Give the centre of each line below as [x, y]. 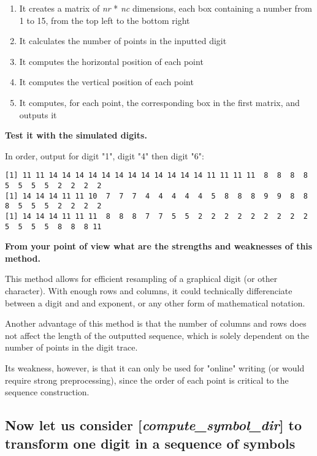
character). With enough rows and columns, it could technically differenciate [149, 291]
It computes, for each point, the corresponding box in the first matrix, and [159, 102]
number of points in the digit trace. [71, 347]
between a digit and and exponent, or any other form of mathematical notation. [155, 302]
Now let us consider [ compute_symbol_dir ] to [153, 425]
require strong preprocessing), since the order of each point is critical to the [147, 380]
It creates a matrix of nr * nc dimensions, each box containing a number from [166, 8]
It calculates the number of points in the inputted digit [123, 41]
